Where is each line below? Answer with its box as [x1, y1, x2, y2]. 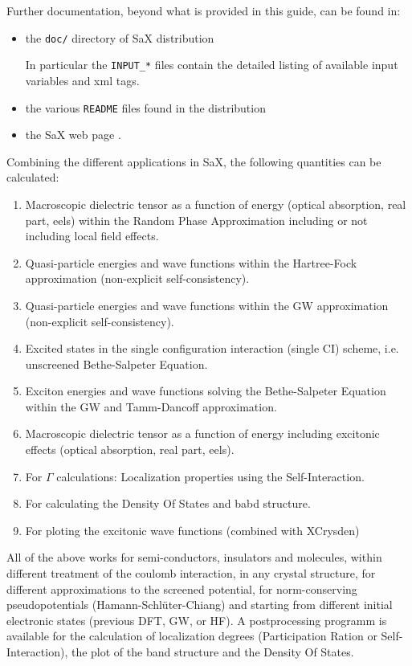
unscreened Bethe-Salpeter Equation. [25, 355, 208, 372]
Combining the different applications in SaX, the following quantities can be [6, 153, 381, 170]
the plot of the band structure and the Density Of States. [71, 644, 354, 660]
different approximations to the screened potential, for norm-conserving [6, 580, 357, 597]
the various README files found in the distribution [25, 99, 266, 116]
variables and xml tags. [25, 72, 140, 88]
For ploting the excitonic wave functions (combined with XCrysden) [25, 521, 360, 538]
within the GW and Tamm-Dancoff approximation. [25, 398, 277, 415]
